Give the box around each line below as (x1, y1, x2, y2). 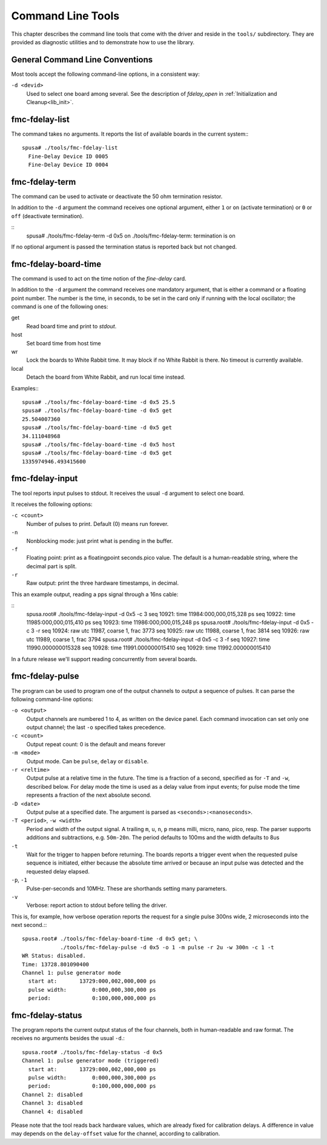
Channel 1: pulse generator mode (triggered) (22, 1057, 160, 1064)
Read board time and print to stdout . (26, 322, 117, 330)
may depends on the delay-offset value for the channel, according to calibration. (11, 1130, 220, 1137)
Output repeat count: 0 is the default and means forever (26, 740, 166, 748)
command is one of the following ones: (11, 303, 108, 310)
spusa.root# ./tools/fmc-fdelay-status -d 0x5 (22, 1049, 163, 1055)
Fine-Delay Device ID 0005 (28, 153, 108, 160)
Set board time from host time (26, 339, 101, 347)
